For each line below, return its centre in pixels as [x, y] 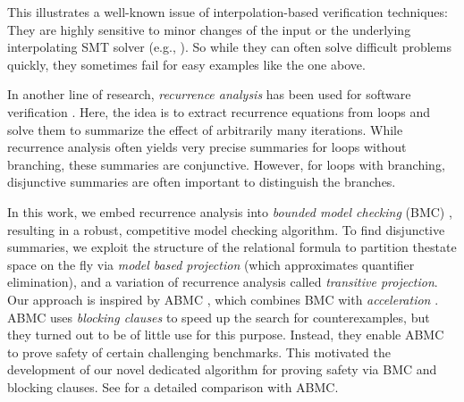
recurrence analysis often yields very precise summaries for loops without [207, 147]
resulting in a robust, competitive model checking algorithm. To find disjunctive [226, 229]
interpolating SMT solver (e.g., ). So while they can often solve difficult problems [229, 47]
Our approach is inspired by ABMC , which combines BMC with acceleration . [223, 299]
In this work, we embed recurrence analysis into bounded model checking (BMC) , [230, 211]
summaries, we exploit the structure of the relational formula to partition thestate [232, 247]
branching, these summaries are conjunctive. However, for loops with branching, [226, 164]
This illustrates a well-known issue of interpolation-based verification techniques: [228, 12]
